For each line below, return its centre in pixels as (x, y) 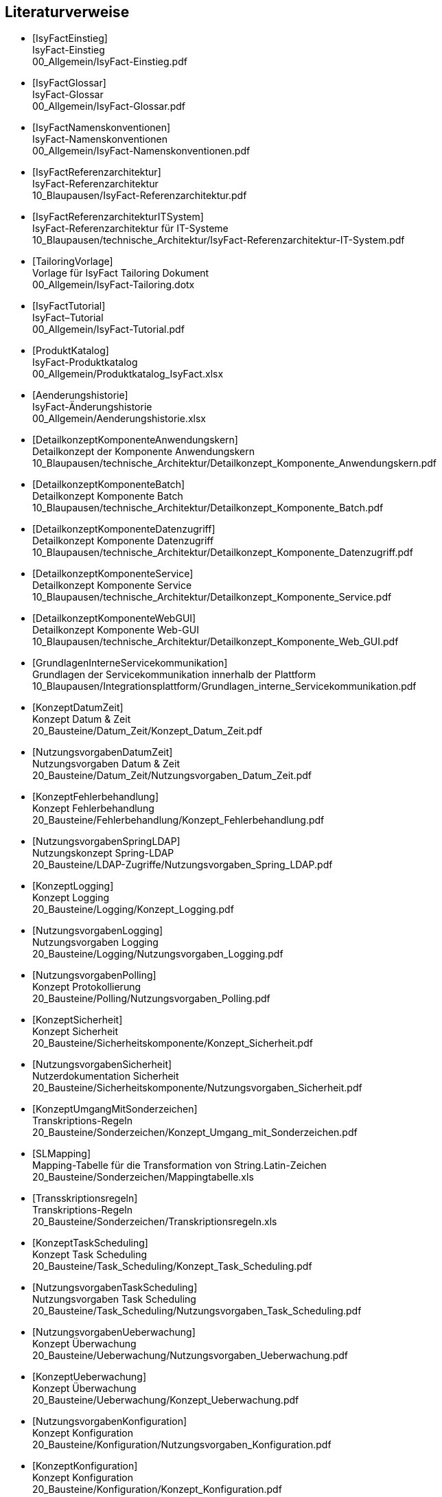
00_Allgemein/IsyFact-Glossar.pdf (109, 106)
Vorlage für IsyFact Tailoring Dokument (121, 273)
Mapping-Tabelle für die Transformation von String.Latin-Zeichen (179, 1165)
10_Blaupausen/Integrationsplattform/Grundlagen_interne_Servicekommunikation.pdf (224, 686)
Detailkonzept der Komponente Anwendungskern (143, 452)
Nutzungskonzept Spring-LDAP (103, 853)
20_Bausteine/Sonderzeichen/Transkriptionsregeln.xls (155, 1222)
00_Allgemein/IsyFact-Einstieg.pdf (110, 62)
